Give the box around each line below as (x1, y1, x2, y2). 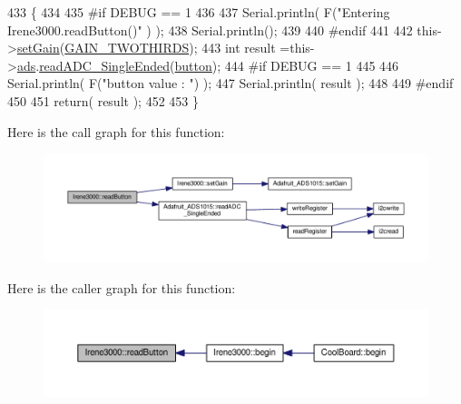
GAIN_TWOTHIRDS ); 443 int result (64, 38, 276, 57)
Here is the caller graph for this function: (7, 278, 236, 297)
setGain (16, 38, 60, 57)
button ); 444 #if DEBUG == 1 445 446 (174, 55, 399, 74)
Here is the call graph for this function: (7, 122, 225, 141)
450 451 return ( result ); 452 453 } (7, 91, 199, 110)
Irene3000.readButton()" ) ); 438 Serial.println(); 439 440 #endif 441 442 (7, 20, 413, 39)
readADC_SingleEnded (39, 55, 171, 74)
